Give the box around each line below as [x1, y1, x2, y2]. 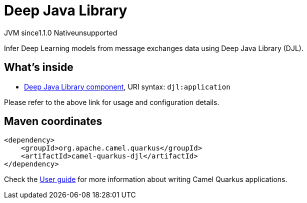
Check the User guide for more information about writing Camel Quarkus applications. [4, 175, 287, 184]
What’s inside [4, 61, 73, 74]
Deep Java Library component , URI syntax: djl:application [24, 82, 230, 91]
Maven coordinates [4, 115, 102, 128]
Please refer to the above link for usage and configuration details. [4, 97, 219, 106]
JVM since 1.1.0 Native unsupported [4, 28, 117, 37]
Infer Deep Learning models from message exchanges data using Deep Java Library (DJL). [4, 43, 303, 52]
